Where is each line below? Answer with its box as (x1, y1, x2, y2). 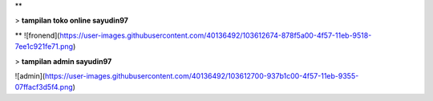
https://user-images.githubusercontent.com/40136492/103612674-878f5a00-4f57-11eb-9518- (59, 30, 372, 40)
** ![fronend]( (14, 30, 60, 40)
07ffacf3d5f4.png (14, 83, 73, 92)
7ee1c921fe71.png (14, 42, 74, 51)
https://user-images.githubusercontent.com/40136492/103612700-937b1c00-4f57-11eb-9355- (44, 71, 359, 80)
